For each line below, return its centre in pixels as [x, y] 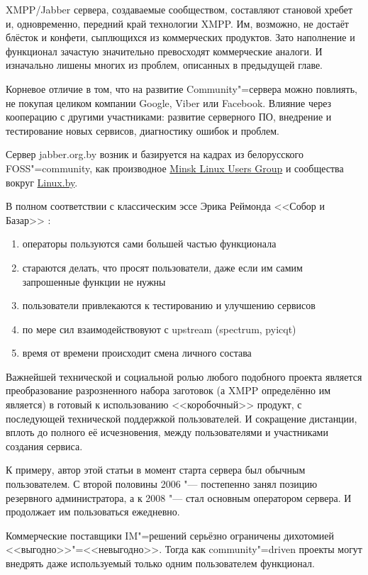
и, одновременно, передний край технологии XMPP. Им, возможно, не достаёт [177, 23]
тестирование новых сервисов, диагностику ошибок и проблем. [143, 130]
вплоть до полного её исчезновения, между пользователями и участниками [167, 432]
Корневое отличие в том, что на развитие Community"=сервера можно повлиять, [182, 88]
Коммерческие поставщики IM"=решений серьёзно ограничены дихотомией [170, 535]
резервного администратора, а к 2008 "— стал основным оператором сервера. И [179, 497]
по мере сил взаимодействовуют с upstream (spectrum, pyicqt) [159, 329]
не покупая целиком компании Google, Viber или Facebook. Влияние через [169, 102]
